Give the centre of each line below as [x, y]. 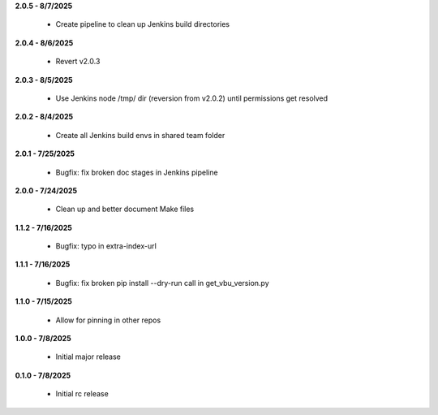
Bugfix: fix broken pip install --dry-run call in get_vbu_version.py [162, 283]
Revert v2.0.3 [78, 62]
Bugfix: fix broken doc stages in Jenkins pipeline [137, 172]
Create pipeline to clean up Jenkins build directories [143, 24]
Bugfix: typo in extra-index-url [106, 246]
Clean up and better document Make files [125, 209]
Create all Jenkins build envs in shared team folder [140, 135]
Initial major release [88, 357]
